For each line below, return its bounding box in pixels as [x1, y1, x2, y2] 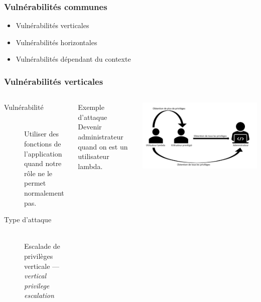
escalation [24, 290, 54, 300]
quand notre [24, 158, 62, 169]
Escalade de [24, 241, 60, 251]
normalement [24, 187, 64, 198]
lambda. [78, 161, 103, 171]
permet [24, 178, 46, 188]
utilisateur [78, 151, 109, 162]
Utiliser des [24, 128, 59, 139]
